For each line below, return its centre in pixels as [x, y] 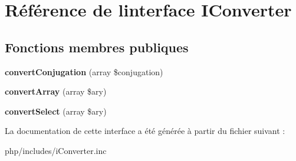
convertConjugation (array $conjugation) [84, 71]
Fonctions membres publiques [97, 47]
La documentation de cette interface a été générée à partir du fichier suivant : [145, 131]
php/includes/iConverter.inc [56, 150]
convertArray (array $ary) [56, 91]
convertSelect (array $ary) [56, 111]
